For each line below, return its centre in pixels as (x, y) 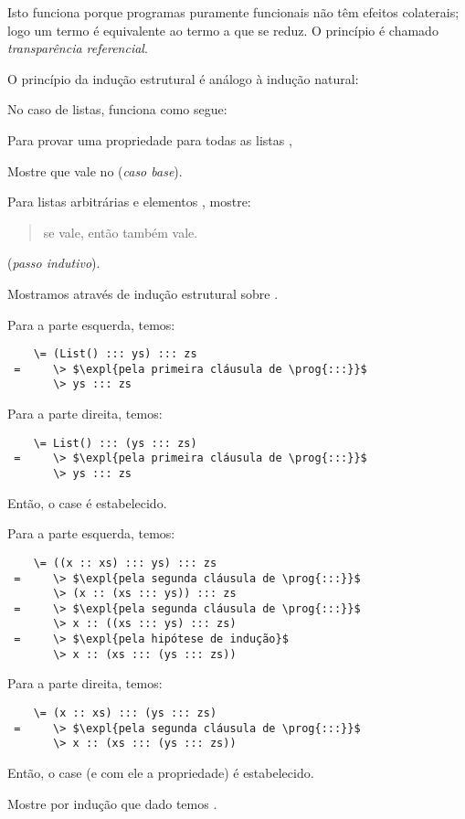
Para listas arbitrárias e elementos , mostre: (129, 202)
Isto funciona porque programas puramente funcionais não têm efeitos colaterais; (233, 12)
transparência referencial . (78, 48)
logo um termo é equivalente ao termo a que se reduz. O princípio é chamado (223, 30)
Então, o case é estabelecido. (87, 502)
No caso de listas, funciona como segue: (117, 109)
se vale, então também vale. (121, 232)
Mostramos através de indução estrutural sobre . (143, 293)
